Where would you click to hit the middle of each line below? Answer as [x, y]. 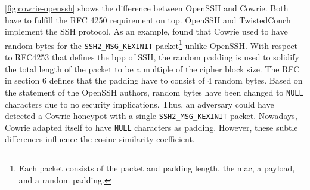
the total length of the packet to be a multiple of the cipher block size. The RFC [152, 68]
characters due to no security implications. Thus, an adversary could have [139, 104]
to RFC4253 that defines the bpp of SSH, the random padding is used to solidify [152, 57]
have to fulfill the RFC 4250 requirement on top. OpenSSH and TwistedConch [148, 19]
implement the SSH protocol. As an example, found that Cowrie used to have [146, 31]
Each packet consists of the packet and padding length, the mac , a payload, [157, 168]
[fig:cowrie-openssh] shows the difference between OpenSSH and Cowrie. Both [147, 8]
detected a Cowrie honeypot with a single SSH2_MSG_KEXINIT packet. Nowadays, [151, 116]
